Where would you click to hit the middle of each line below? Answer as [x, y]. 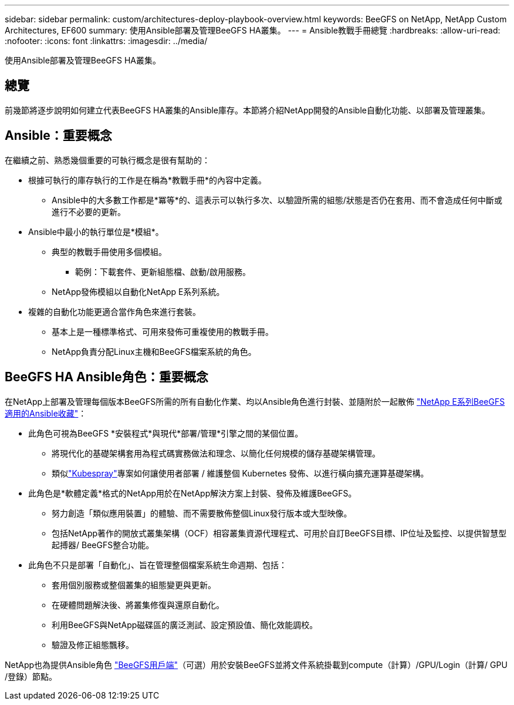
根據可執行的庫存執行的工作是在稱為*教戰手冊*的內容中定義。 [148, 180]
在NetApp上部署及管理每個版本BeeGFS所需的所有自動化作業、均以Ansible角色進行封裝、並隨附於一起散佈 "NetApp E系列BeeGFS [255, 401]
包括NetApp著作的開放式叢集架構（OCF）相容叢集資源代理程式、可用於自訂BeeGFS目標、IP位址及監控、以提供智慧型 [279, 533]
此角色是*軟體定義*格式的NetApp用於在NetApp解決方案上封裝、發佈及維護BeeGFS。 [192, 493]
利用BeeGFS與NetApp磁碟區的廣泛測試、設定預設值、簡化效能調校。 [185, 625]
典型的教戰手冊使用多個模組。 [109, 251]
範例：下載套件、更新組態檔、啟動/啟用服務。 [163, 271]
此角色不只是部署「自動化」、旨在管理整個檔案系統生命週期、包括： [158, 565]
